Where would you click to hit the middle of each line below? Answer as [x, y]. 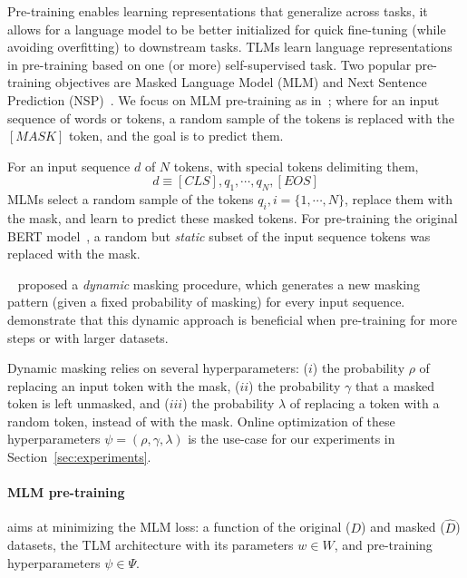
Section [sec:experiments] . [79, 457]
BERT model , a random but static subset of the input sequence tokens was [219, 235]
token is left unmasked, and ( [88, 403]
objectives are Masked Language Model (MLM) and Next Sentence [241, 82]
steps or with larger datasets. [88, 337]
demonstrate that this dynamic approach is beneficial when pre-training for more [232, 319]
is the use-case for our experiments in [292, 439]
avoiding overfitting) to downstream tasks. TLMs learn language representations [230, 47]
